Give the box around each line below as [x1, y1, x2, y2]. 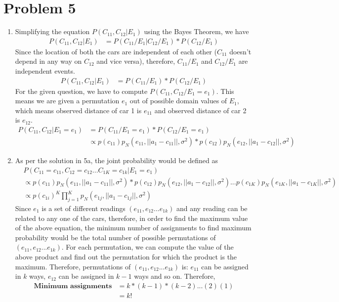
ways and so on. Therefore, [134, 271, 215, 281]
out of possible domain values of [129, 95, 227, 106]
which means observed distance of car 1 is [15, 105, 142, 115]
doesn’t [229, 46, 252, 56]
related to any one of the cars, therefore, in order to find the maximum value [15, 213, 248, 223]
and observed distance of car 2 [154, 105, 247, 115]
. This [216, 86, 234, 96]
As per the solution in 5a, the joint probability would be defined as [15, 155, 218, 165]
